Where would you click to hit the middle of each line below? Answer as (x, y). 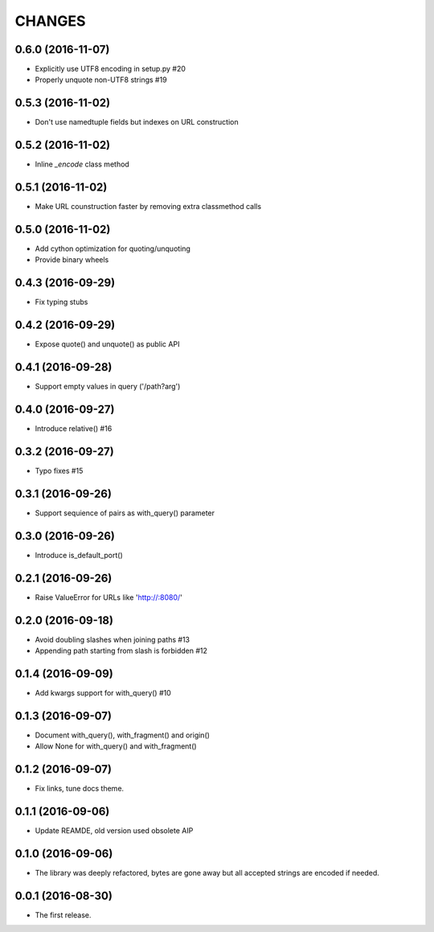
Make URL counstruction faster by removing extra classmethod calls (148, 207)
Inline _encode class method (82, 164)
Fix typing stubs (61, 302)
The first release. (63, 915)
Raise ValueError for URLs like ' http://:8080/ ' (108, 597)
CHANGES (50, 21)
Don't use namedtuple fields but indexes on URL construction (137, 122)
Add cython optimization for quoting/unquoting (113, 248)
